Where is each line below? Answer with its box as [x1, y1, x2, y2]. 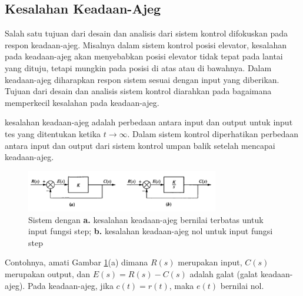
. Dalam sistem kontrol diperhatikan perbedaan [127, 127, 299, 139]
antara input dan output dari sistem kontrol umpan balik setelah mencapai [5, 139, 275, 151]
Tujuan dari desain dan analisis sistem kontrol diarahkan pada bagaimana [5, 85, 272, 97]
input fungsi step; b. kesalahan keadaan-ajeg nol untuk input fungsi [28, 225, 273, 237]
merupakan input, [178, 256, 242, 268]
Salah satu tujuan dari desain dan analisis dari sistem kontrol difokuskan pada [5, 27, 288, 39]
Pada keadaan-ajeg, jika [27, 279, 114, 291]
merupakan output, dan [5, 267, 91, 280]
